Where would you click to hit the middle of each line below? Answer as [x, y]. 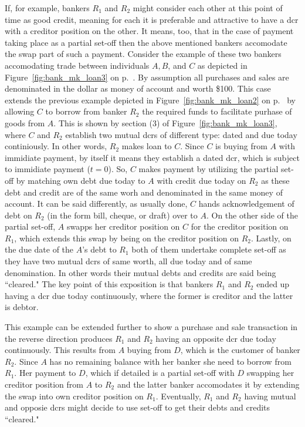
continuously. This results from [60, 350]
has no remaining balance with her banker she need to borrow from [170, 361]
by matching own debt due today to [81, 180]
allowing [20, 111]
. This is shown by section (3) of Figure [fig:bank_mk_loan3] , [165, 122]
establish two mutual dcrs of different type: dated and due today [181, 134]
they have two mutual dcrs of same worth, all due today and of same [128, 261]
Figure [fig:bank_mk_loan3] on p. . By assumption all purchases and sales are [147, 77]
